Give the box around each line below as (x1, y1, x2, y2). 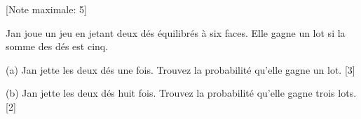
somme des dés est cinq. (6, 39, 109, 54)
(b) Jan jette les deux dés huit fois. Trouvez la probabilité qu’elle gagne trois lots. (6, 86, 357, 100)
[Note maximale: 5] (6, 2, 87, 16)
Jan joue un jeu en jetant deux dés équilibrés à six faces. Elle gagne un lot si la (6, 25, 346, 40)
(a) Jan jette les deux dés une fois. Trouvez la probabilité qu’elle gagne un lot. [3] (6, 62, 355, 77)
